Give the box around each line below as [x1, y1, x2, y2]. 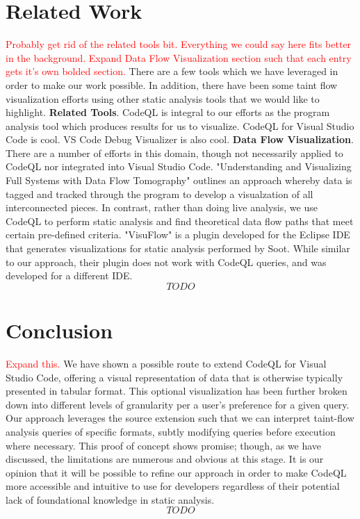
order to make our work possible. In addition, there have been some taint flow [6, 77, 338, 92]
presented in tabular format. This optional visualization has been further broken [6, 384, 347, 398]
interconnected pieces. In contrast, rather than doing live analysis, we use [6, 200, 318, 215]
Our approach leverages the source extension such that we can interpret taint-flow [6, 411, 354, 425]
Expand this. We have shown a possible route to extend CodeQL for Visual [6, 356, 327, 370]
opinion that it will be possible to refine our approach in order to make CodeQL [6, 465, 347, 479]
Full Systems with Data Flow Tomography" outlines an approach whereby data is [6, 173, 352, 188]
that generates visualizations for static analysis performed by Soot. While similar [6, 241, 350, 256]
